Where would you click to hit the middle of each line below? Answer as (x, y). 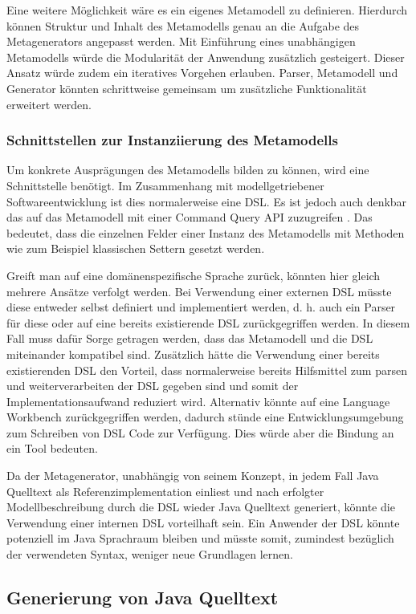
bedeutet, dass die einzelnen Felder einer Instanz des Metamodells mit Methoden (206, 232)
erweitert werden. (49, 104)
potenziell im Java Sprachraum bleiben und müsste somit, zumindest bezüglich (200, 538)
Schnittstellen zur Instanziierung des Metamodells (172, 140)
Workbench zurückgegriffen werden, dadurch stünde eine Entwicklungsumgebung (205, 417)
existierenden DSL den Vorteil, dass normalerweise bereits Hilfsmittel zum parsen (207, 370)
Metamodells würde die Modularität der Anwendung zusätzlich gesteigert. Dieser (206, 57)
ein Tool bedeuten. (52, 448)
